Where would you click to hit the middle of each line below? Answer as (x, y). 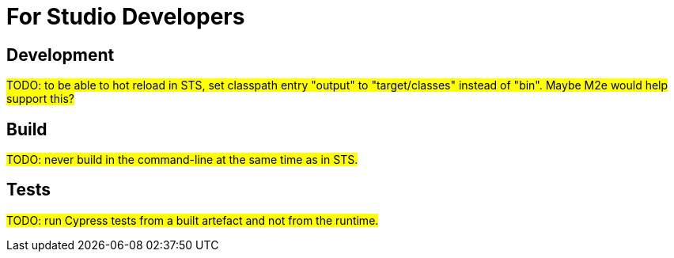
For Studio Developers (126, 17)
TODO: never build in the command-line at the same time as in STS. (182, 160)
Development (61, 55)
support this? (41, 99)
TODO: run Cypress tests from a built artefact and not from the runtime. (193, 220)
